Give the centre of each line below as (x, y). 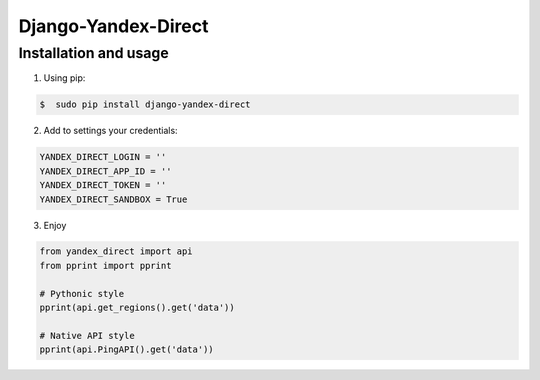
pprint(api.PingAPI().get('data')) (126, 349)
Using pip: (64, 78)
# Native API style (87, 335)
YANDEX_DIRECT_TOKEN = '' (103, 185)
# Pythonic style (82, 293)
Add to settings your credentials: (111, 131)
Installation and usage (93, 53)
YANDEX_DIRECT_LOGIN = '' (103, 157)
